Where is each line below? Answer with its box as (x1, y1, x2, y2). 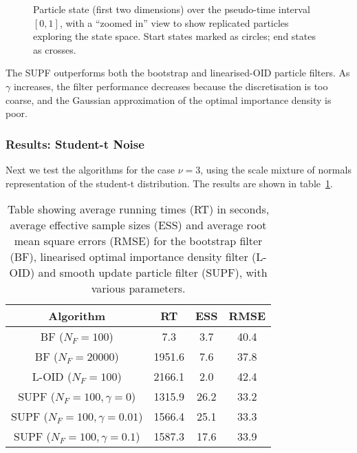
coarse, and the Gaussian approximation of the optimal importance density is (6, 92, 332, 107)
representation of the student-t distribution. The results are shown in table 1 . (6, 176, 333, 190)
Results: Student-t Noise (6, 135, 144, 152)
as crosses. (33, 42, 76, 56)
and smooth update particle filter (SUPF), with (38, 264, 268, 281)
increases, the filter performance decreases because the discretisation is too (13, 78, 328, 93)
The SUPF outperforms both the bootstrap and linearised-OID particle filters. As (6, 65, 350, 80)
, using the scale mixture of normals (200, 162, 351, 176)
